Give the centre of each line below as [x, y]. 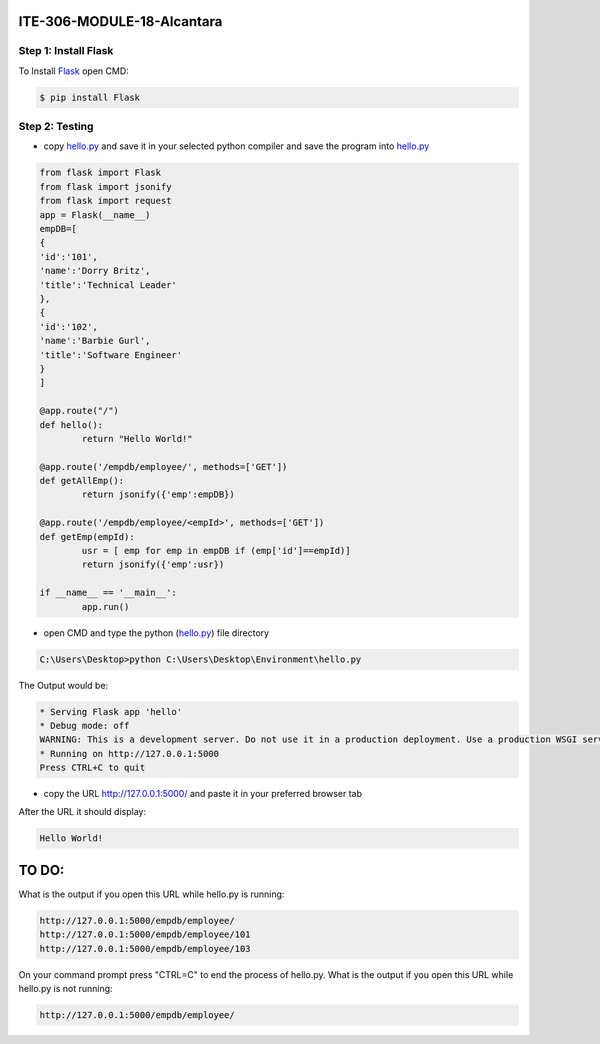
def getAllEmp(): [82, 481]
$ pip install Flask [89, 97]
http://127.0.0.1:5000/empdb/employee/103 [145, 948]
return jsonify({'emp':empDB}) [158, 494]
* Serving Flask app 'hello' [111, 711]
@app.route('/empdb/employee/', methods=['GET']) [163, 466]
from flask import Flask [100, 173]
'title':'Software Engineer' [111, 354]
